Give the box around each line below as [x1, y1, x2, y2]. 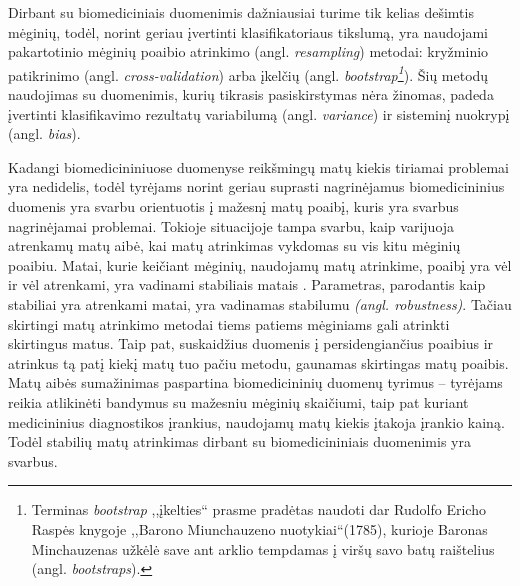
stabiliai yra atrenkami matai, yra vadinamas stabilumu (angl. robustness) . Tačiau [8, 293, 512, 314]
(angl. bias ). [8, 123, 81, 144]
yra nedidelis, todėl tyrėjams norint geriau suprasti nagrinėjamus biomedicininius [8, 176, 505, 197]
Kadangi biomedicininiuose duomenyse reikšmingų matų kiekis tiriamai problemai [8, 156, 509, 177]
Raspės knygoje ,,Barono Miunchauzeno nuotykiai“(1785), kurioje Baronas [31, 518, 488, 539]
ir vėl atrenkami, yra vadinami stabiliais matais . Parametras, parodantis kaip [8, 274, 486, 295]
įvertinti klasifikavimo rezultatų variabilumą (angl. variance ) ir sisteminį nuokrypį [8, 103, 510, 124]
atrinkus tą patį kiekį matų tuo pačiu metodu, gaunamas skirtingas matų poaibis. [8, 352, 509, 373]
